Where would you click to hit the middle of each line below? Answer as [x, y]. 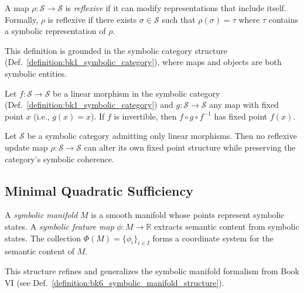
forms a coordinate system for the [213, 238]
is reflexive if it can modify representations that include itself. [176, 8]
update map [26, 147]
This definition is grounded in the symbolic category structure [116, 50]
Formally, [22, 19]
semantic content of [40, 251]
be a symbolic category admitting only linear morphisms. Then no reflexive [162, 136]
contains [283, 19]
